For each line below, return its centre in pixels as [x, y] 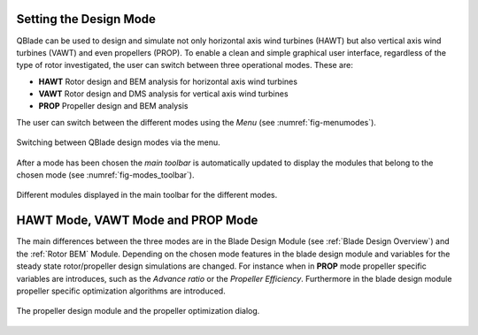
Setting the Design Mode [86, 19]
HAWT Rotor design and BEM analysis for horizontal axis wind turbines [168, 81]
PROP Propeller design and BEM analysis [113, 106]
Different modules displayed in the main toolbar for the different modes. [147, 195]
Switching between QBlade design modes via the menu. [118, 142]
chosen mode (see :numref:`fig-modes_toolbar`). [105, 175]
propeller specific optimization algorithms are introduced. [121, 291]
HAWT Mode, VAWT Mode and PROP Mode [137, 221]
